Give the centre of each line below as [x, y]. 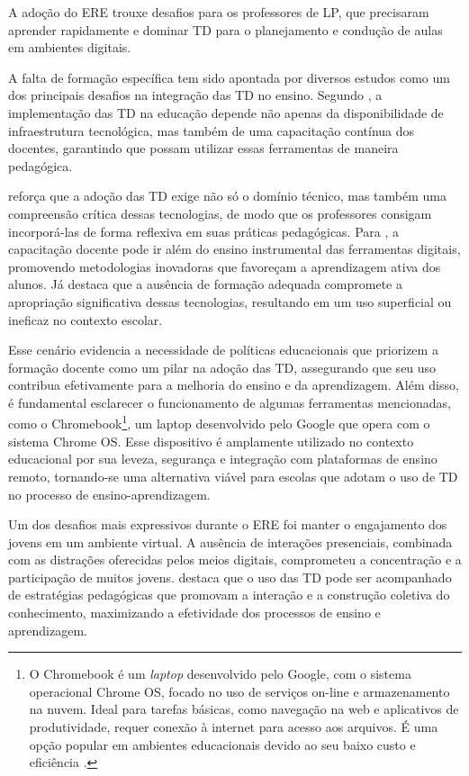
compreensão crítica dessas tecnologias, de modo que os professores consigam [220, 213]
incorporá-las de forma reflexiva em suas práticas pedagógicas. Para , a [204, 231]
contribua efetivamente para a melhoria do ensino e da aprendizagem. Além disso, [234, 385]
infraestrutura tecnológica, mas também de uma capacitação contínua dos [212, 130]
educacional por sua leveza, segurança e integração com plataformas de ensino [223, 459]
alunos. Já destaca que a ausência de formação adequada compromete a [205, 284]
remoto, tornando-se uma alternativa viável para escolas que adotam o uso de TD [233, 476]
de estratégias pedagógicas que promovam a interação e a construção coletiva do [229, 595]
